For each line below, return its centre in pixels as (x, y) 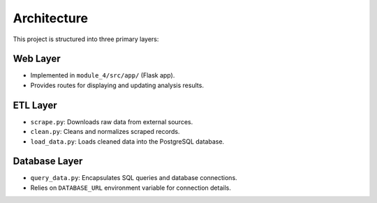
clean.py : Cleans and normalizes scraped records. (105, 132)
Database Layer (48, 161)
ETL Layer (35, 105)
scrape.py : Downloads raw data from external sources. (112, 121)
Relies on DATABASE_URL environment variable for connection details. (131, 188)
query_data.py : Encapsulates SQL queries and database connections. (134, 178)
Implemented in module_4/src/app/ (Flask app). (103, 75)
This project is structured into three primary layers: (86, 39)
